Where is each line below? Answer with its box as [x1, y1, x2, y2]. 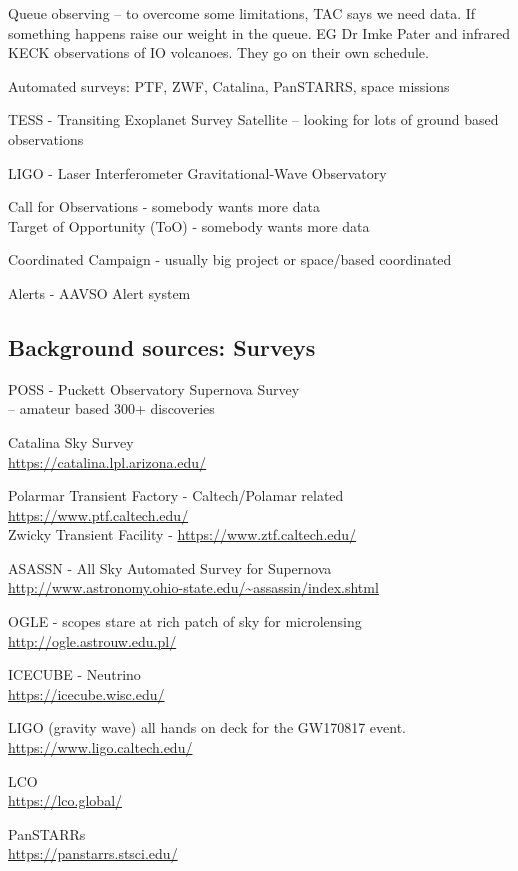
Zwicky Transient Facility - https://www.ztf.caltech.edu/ [8, 524, 357, 545]
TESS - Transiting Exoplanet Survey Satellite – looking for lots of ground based [8, 109, 499, 130]
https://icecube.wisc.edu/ [8, 683, 165, 704]
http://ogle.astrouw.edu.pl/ [8, 630, 177, 651]
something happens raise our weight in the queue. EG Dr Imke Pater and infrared [8, 22, 511, 43]
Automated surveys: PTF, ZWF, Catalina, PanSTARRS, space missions [8, 75, 450, 96]
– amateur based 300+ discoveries [8, 398, 215, 419]
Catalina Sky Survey [8, 431, 134, 452]
